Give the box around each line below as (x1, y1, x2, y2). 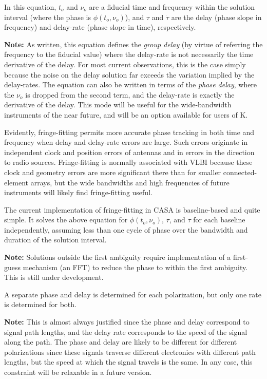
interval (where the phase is (4, 11, 91, 22)
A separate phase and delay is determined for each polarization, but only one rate (4, 289, 261, 299)
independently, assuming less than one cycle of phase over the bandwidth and (4, 224, 248, 235)
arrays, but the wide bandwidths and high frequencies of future (30, 177, 230, 187)
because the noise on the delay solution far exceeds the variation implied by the (4, 69, 255, 80)
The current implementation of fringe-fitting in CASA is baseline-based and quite (4, 204, 260, 215)
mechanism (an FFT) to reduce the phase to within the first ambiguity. (23, 261, 248, 272)
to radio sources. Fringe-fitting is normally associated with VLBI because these (4, 157, 253, 167)
